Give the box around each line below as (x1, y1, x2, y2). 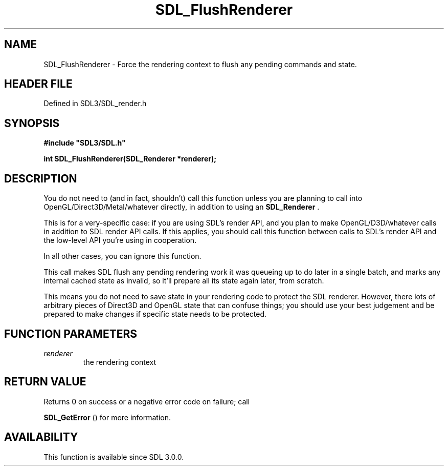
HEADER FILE (4, 77, 73, 91)
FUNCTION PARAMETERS (4, 327, 137, 340)
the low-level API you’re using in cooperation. (43, 236, 197, 245)
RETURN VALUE (4, 375, 86, 389)
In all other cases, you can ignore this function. (43, 252, 201, 261)
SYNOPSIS (4, 116, 60, 130)
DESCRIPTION (4, 172, 77, 185)
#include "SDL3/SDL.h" (43, 138, 126, 148)
